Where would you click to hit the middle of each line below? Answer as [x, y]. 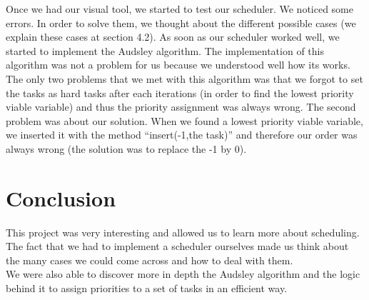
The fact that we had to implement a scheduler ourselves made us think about [177, 246]
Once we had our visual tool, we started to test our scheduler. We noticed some [180, 9]
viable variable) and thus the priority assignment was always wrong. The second [181, 107]
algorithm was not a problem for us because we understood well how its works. [178, 65]
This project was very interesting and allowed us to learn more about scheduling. [183, 232]
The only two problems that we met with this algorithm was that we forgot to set [184, 78]
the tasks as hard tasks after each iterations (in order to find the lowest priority [180, 92]
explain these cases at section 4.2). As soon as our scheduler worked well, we [173, 37]
